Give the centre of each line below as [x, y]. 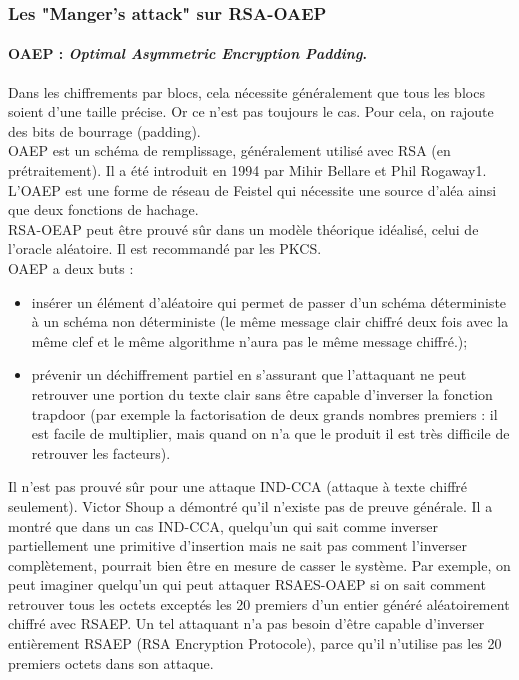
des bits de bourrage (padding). [104, 130]
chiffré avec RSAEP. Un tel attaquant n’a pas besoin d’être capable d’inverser [246, 623]
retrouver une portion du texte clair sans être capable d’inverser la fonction [262, 393]
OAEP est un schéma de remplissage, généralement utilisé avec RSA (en [229, 150]
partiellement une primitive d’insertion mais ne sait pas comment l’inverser [238, 545]
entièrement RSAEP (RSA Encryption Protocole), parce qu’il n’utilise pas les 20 [255, 643]
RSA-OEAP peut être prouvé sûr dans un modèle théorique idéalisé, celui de [243, 228]
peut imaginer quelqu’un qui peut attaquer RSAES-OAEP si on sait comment [247, 584]
